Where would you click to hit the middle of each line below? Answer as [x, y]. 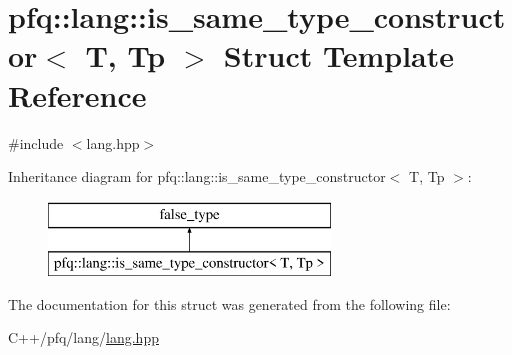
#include [36, 142]
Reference [77, 94]
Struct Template [339, 55]
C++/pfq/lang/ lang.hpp [83, 337]
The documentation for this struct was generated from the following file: [229, 303]
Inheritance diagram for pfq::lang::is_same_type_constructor [197, 176]
